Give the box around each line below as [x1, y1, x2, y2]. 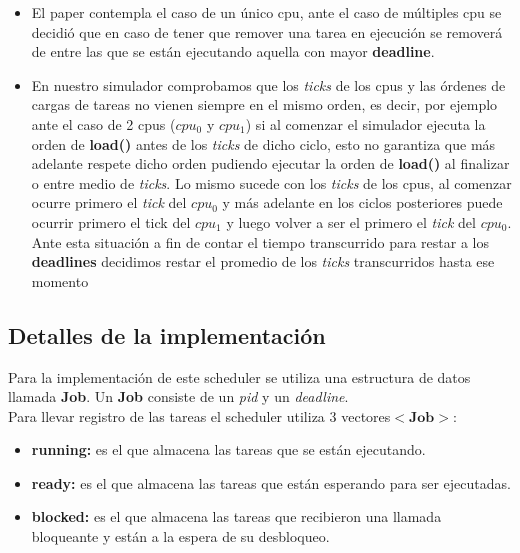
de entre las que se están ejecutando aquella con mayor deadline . [31, 41, 435, 62]
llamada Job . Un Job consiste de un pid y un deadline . [8, 386, 349, 407]
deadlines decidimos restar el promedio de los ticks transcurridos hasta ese [31, 251, 495, 272]
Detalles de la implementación [8, 319, 326, 350]
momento [31, 270, 89, 291]
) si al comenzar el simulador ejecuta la [245, 113, 486, 134]
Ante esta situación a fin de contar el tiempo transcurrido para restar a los [31, 231, 489, 252]
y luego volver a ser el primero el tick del [226, 211, 476, 232]
